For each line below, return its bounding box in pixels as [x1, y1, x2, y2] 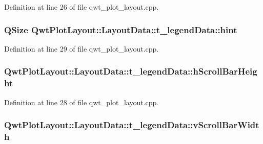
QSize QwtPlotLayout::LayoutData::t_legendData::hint [4, 23, 237, 36]
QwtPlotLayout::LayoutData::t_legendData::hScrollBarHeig [4, 65, 257, 78]
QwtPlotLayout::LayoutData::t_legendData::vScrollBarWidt [4, 118, 259, 131]
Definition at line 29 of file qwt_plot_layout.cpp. [4, 43, 159, 54]
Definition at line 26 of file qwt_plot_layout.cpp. [4, 2, 159, 12]
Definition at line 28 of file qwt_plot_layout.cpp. [4, 97, 159, 107]
